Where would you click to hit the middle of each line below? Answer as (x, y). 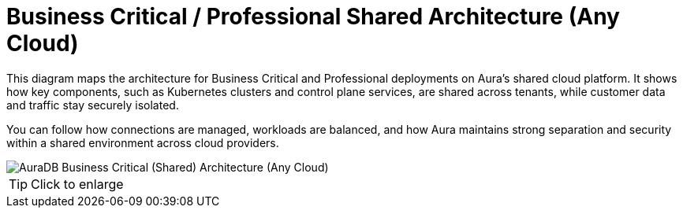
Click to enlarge (77, 184)
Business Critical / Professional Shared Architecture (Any (313, 17)
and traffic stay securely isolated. (93, 105)
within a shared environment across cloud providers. (143, 142)
